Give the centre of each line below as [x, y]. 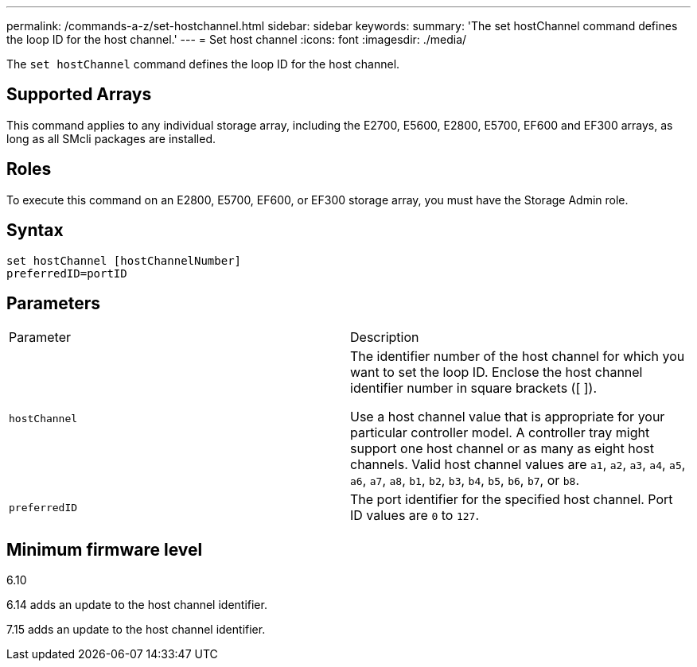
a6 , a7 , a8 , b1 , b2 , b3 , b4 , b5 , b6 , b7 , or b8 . [465, 481]
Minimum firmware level [105, 549]
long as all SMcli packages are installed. [111, 138]
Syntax [35, 231]
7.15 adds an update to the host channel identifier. [136, 630]
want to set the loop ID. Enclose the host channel [496, 372]
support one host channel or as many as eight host [502, 449]
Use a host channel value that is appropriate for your [508, 417]
